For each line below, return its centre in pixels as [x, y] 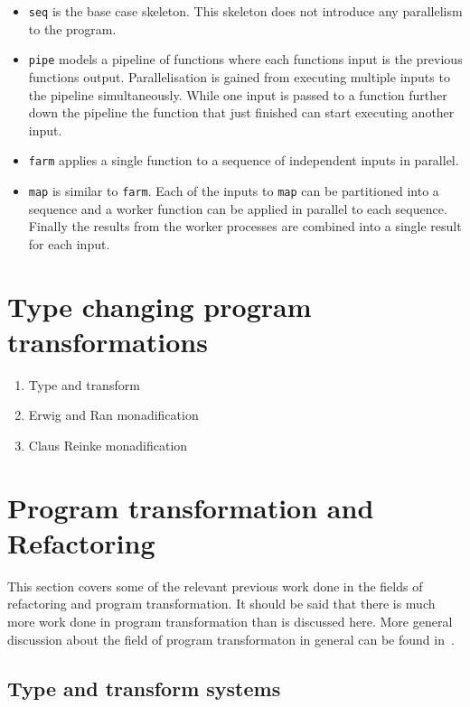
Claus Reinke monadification [108, 445]
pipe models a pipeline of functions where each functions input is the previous [245, 59]
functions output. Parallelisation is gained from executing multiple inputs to [239, 76]
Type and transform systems [144, 688]
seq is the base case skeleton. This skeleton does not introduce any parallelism [245, 11]
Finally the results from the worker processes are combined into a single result [245, 226]
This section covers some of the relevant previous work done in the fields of [215, 586]
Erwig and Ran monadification [113, 415]
